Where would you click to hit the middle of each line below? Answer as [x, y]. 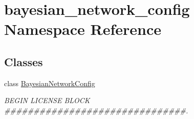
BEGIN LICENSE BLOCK [47, 100]
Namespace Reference [83, 29]
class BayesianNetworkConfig [50, 83]
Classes [24, 61]
